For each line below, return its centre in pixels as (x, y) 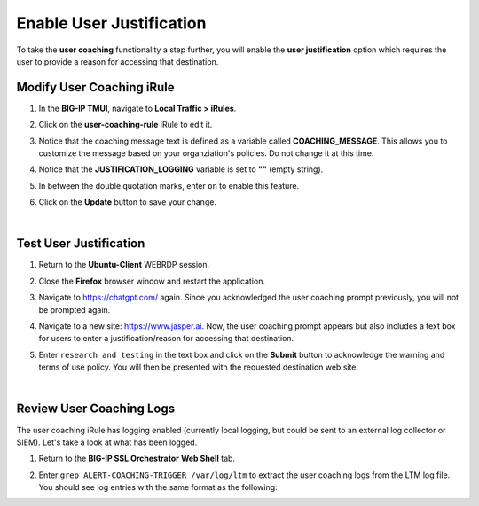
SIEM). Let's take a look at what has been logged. (107, 442)
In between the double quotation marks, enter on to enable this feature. (169, 185)
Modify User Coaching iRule (95, 87)
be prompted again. (75, 309)
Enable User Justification (111, 23)
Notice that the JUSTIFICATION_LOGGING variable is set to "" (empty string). (181, 169)
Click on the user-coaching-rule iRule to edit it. (126, 125)
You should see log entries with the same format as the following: (158, 487)
